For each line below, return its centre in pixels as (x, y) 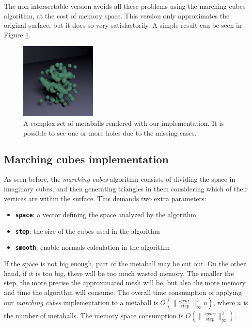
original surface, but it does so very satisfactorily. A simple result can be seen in (123, 25)
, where (224, 302)
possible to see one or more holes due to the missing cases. (110, 132)
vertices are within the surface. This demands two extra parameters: (105, 198)
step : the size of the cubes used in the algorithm (87, 231)
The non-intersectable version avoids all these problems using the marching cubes (125, 6)
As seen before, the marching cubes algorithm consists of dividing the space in (120, 179)
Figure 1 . (17, 34)
